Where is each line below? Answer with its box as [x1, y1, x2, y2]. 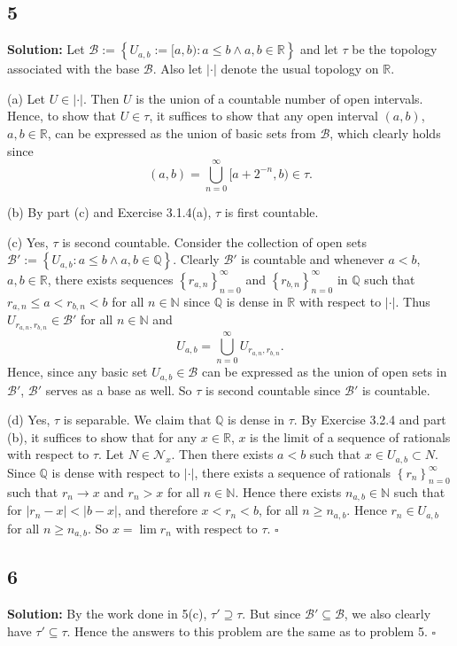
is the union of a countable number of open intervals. [136, 89, 423, 107]
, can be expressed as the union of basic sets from [47, 123, 316, 142]
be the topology [352, 40, 438, 58]
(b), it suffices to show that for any [7, 427, 198, 446]
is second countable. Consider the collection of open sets [62, 232, 367, 251]
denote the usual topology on [221, 59, 379, 78]
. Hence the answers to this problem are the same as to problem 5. [66, 621, 428, 640]
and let [299, 40, 338, 58]
